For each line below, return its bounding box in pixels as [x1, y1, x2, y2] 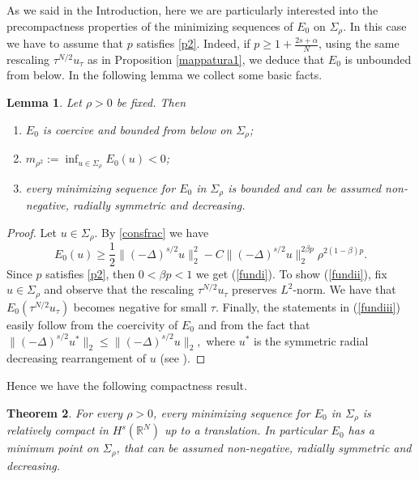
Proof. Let [6, 224, 57, 241]
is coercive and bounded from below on [42, 121, 233, 138]
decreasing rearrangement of [6, 350, 147, 367]
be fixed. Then [116, 94, 186, 111]
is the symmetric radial [253, 332, 369, 349]
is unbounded [344, 50, 412, 67]
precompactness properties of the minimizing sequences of [6, 17, 293, 34]
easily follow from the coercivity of [6, 316, 178, 333]
